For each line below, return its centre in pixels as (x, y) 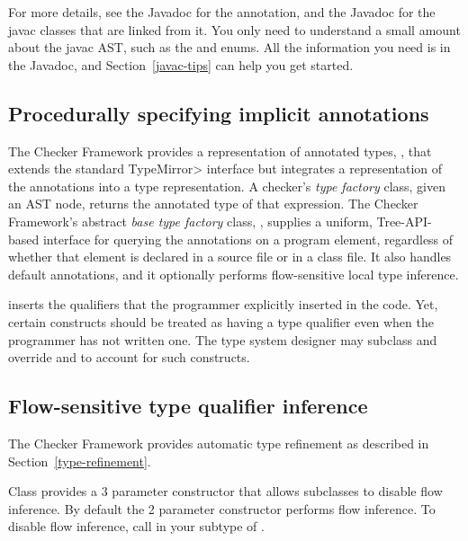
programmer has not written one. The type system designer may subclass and (223, 339)
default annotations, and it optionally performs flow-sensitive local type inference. (234, 274)
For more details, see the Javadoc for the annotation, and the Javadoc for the (222, 12)
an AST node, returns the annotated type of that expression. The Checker (213, 204)
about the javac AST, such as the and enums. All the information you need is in (229, 47)
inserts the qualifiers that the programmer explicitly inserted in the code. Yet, (223, 304)
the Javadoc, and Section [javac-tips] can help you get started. (181, 64)
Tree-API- (404, 221)
